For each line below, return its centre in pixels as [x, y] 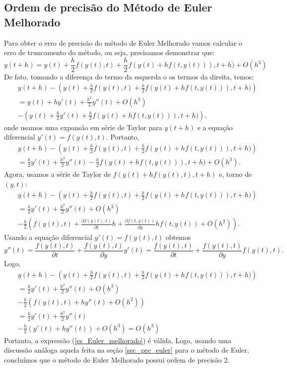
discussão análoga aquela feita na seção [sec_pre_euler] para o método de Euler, [127, 350]
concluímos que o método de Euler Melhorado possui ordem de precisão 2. [117, 359]
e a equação [215, 127]
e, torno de [235, 174]
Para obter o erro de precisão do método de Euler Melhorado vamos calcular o [123, 42]
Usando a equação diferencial [48, 237]
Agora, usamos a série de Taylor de [57, 174]
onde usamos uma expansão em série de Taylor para [83, 127]
